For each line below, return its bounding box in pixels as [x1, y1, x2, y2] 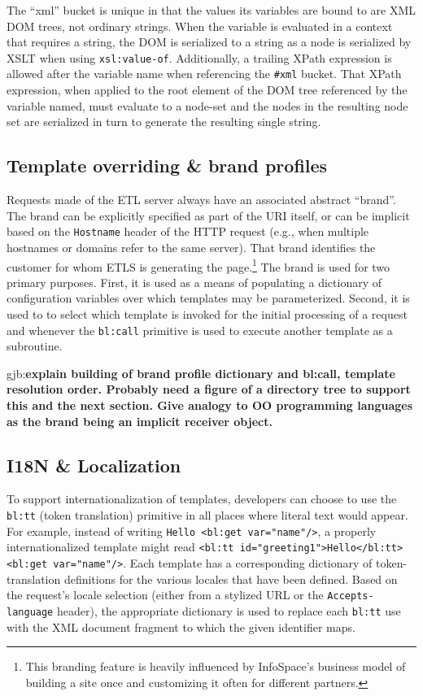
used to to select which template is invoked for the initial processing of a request [7, 305, 408, 322]
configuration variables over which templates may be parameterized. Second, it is [7, 289, 410, 307]
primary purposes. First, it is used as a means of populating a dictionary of [7, 273, 382, 290]
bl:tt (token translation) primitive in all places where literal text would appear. [7, 506, 408, 523]
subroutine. [7, 337, 63, 355]
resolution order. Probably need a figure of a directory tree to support [7, 381, 411, 398]
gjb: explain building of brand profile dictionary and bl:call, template [7, 364, 395, 381]
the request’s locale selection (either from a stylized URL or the [7, 586, 324, 603]
